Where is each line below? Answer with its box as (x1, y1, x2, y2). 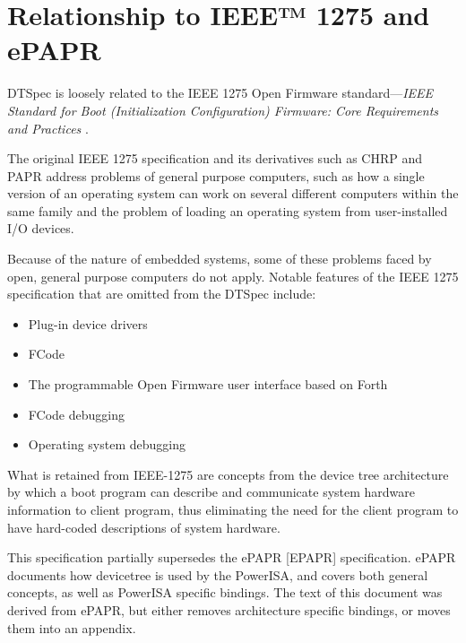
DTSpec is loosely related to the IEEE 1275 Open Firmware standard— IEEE (7, 83, 434, 102)
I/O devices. (7, 219, 74, 238)
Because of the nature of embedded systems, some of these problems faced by (7, 249, 432, 268)
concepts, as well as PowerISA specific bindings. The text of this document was (7, 583, 443, 602)
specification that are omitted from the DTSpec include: (7, 284, 316, 303)
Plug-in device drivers (28, 314, 148, 333)
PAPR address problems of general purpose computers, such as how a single (7, 166, 425, 185)
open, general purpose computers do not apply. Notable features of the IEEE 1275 (7, 266, 459, 285)
